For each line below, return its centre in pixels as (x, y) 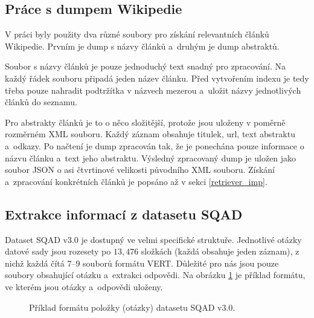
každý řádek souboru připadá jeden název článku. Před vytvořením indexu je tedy (157, 78)
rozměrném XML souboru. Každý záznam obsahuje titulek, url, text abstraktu (150, 134)
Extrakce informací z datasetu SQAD (124, 214)
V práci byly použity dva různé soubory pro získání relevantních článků (137, 34)
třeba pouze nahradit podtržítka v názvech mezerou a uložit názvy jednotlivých (153, 90)
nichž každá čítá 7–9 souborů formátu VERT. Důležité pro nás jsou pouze (142, 263)
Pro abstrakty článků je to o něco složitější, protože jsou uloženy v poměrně (145, 122)
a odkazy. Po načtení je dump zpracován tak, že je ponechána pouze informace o (155, 145)
